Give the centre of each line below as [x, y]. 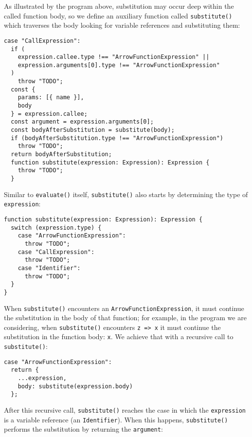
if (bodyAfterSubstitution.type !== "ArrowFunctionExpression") [117, 138]
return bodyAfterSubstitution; [61, 155]
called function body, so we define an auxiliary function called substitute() [118, 15]
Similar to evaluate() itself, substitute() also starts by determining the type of [126, 194]
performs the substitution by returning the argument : [83, 429]
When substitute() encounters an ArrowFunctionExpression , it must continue [124, 308]
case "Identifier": [49, 268]
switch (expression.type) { [56, 228]
